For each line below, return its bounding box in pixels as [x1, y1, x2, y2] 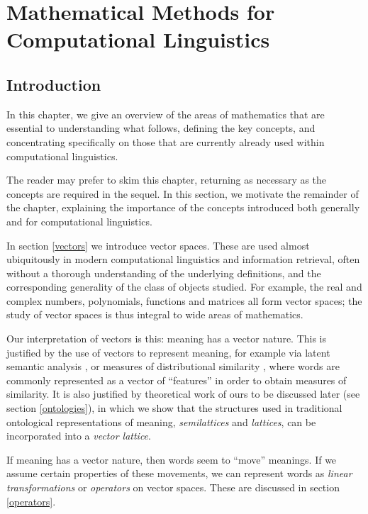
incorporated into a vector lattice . [6, 428, 151, 443]
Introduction [6, 73, 101, 95]
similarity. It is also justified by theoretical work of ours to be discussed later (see [6, 386, 360, 401]
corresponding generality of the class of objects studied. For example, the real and [6, 279, 362, 294]
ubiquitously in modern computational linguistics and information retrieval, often [6, 252, 360, 267]
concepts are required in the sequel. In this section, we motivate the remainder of [6, 186, 359, 201]
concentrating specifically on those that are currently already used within [6, 134, 325, 149]
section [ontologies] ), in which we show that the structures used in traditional [6, 401, 342, 415]
